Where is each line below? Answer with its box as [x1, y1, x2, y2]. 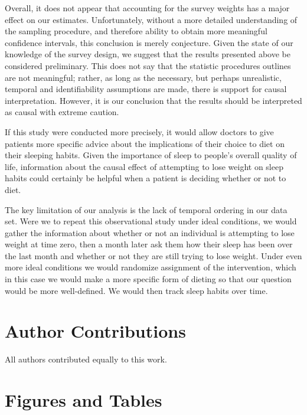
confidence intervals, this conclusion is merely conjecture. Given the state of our [5, 36, 293, 48]
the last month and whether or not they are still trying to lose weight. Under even [5, 249, 302, 262]
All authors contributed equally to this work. [5, 353, 167, 365]
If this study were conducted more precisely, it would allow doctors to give [5, 125, 274, 138]
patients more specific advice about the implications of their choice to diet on [5, 137, 285, 149]
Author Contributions [5, 319, 186, 343]
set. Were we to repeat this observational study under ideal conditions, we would [5, 215, 297, 227]
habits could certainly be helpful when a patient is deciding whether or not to [5, 172, 286, 184]
